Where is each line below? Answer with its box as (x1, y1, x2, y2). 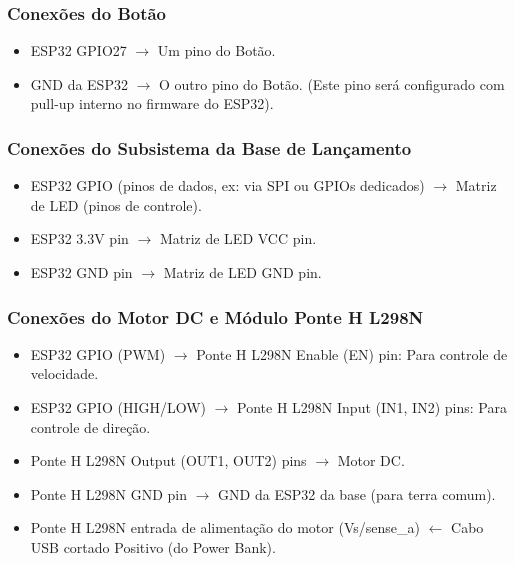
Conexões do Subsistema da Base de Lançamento (7, 135, 412, 160)
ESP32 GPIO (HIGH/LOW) (30, 397, 207, 417)
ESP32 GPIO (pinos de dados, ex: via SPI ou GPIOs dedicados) (30, 175, 425, 196)
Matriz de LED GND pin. (163, 262, 322, 282)
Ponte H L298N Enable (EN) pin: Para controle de (196, 343, 508, 364)
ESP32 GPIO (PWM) (30, 343, 166, 364)
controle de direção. (30, 416, 151, 437)
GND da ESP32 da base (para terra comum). (218, 483, 496, 504)
